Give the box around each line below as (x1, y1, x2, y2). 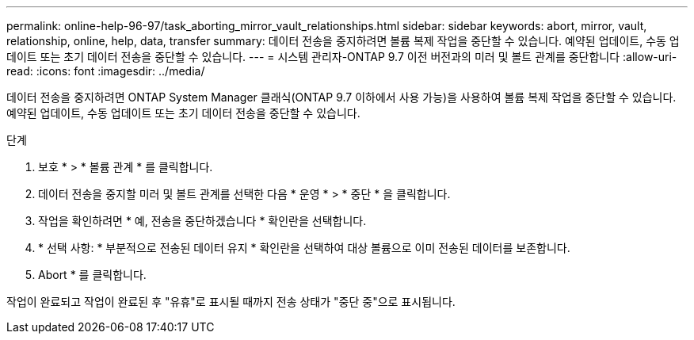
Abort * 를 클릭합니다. (38, 268, 147, 281)
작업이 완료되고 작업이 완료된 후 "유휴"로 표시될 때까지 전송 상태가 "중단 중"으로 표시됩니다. (6, 295, 456, 308)
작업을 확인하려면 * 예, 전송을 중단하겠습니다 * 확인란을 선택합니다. (38, 214, 367, 227)
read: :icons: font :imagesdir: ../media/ (6, 64, 205, 78)
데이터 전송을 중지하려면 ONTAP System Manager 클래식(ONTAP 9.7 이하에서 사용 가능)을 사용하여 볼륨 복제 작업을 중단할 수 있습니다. (6, 90, 677, 104)
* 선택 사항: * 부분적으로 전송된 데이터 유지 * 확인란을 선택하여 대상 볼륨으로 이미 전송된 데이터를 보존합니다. (38, 241, 570, 254)
